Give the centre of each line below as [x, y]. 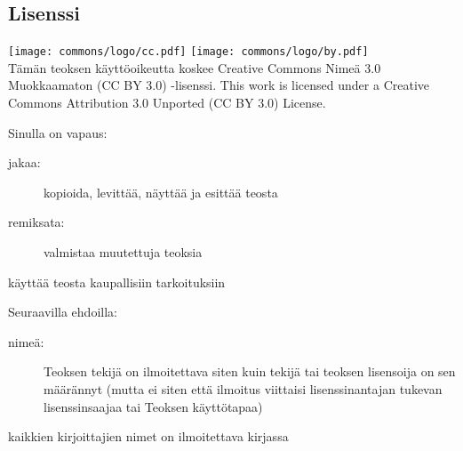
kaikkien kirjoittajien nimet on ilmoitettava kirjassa [148, 436]
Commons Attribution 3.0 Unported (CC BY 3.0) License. [167, 103]
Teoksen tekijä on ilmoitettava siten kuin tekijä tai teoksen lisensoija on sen [250, 371]
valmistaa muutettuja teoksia [123, 252]
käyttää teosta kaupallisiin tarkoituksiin [117, 282]
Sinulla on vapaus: [58, 132]
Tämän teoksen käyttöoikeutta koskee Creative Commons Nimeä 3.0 [195, 67]
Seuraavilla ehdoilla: [63, 312]
